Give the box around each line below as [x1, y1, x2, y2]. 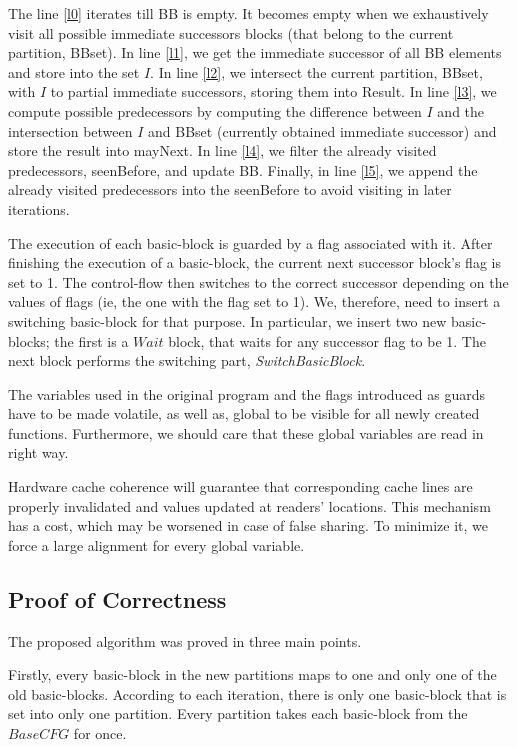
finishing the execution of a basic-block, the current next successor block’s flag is [8, 252, 501, 273]
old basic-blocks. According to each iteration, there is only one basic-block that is [8, 683, 507, 704]
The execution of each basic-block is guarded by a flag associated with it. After [8, 232, 493, 253]
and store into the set [8, 61, 140, 82]
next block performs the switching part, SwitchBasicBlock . [8, 350, 366, 371]
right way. [8, 442, 69, 463]
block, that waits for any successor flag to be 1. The [168, 330, 486, 351]
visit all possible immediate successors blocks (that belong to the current [8, 22, 454, 43]
